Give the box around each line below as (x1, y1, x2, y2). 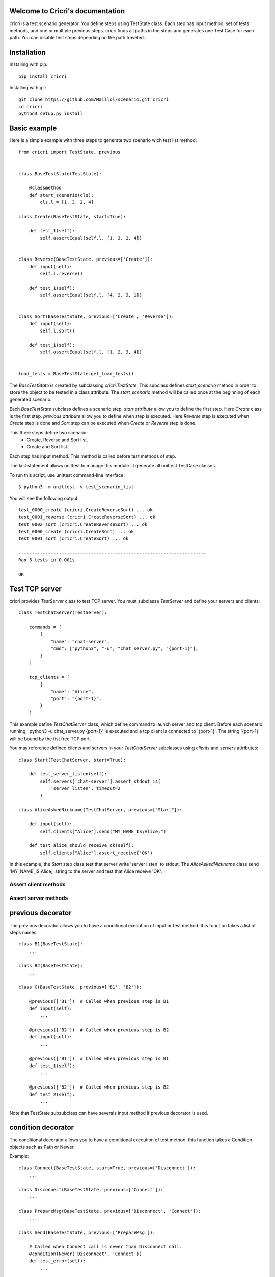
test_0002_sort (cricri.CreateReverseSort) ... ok (18, 522, 148, 527)
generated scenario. (9, 396, 52, 403)
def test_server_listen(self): (29, 771, 107, 777)
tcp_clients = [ (29, 674, 70, 680)
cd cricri (18, 104, 43, 109)
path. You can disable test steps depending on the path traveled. (9, 35, 145, 41)
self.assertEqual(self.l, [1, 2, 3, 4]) (40, 349, 142, 355)
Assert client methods (9, 881, 66, 888)
